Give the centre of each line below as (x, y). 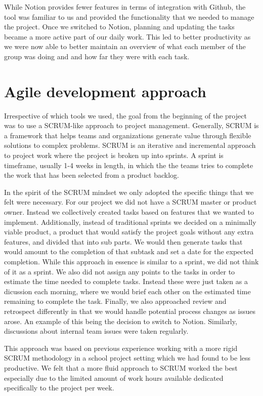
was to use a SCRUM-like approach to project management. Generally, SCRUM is (131, 125)
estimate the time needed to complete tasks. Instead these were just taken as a (126, 281)
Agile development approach (105, 91)
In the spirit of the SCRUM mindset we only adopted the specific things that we (129, 192)
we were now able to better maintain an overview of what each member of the (125, 46)
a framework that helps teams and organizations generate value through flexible (128, 135)
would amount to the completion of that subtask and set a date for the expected (129, 251)
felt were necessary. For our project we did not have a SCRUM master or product (130, 202)
